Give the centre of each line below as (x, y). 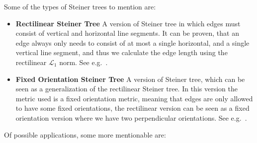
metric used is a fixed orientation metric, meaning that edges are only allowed (134, 98)
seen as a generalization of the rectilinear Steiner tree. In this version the (127, 89)
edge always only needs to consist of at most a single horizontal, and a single (132, 42)
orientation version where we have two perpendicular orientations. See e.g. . (131, 117)
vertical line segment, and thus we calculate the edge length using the (122, 52)
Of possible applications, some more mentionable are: (85, 134)
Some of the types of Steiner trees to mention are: (80, 6)
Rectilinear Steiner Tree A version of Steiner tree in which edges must (128, 23)
